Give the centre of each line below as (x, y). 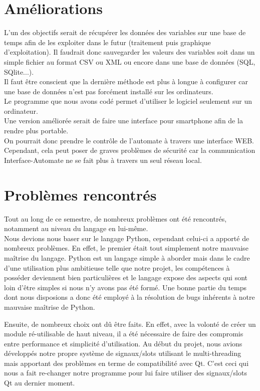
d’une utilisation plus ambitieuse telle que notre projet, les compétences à (117, 267)
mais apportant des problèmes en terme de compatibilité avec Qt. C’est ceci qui (126, 363)
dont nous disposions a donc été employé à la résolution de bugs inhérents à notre (129, 297)
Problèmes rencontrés (80, 194)
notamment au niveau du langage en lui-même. (76, 228)
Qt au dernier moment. (40, 383)
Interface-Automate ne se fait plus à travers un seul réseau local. (103, 160)
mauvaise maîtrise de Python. (50, 307)
